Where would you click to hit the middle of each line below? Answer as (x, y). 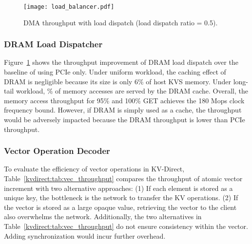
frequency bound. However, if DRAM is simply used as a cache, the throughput (123, 110)
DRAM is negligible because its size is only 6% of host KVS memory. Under (118, 81)
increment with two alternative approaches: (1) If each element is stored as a (118, 188)
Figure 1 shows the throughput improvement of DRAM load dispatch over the (121, 62)
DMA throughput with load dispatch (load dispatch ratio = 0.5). (121, 22)
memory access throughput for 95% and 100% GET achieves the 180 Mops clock (124, 100)
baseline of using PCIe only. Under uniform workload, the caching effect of (115, 72)
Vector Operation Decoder (57, 151)
